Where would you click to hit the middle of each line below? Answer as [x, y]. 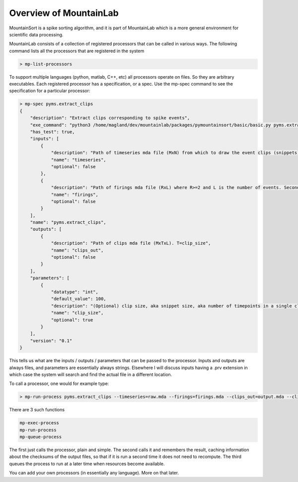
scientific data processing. [36, 34]
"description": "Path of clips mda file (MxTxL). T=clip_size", [131, 243]
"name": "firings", [75, 194]
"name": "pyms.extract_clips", [68, 222]
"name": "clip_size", [77, 313]
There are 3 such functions [37, 410]
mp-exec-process [39, 423]
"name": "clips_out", [77, 250]
